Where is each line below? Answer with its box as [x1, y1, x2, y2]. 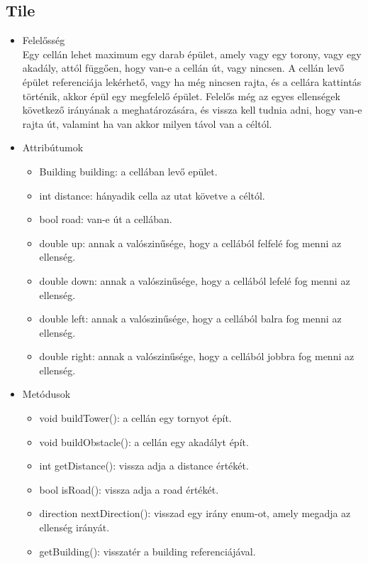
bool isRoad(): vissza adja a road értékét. [39, 482, 219, 497]
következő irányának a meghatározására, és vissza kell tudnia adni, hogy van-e [22, 102, 362, 117]
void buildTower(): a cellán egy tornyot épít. [39, 411, 232, 425]
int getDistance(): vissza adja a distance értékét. [39, 458, 249, 473]
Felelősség [22, 33, 65, 48]
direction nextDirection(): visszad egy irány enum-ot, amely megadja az [39, 506, 351, 521]
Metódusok [22, 386, 71, 401]
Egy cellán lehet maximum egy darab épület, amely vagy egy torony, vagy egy [22, 46, 362, 61]
